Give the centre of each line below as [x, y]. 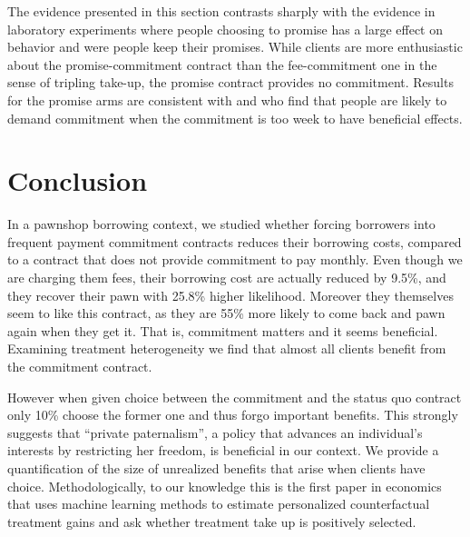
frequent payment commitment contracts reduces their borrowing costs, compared [235, 241]
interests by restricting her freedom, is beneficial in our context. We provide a [223, 450]
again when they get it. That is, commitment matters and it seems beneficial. [223, 330]
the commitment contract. [80, 367]
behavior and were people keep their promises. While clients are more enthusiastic [235, 47]
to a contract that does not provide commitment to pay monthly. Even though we [235, 259]
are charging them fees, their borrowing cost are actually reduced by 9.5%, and [227, 278]
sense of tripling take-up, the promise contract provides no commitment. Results [230, 82]
